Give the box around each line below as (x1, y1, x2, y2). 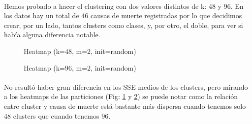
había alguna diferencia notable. (4, 29, 100, 40)
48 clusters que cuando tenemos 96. (4, 110, 111, 121)
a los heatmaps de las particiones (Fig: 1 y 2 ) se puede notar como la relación (4, 91, 238, 101)
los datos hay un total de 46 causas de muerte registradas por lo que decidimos (4, 10, 242, 21)
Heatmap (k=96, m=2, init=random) (24, 62, 136, 73)
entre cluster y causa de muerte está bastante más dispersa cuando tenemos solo (4, 100, 246, 111)
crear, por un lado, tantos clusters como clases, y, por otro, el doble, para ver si (4, 20, 243, 30)
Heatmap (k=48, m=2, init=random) (24, 46, 136, 56)
